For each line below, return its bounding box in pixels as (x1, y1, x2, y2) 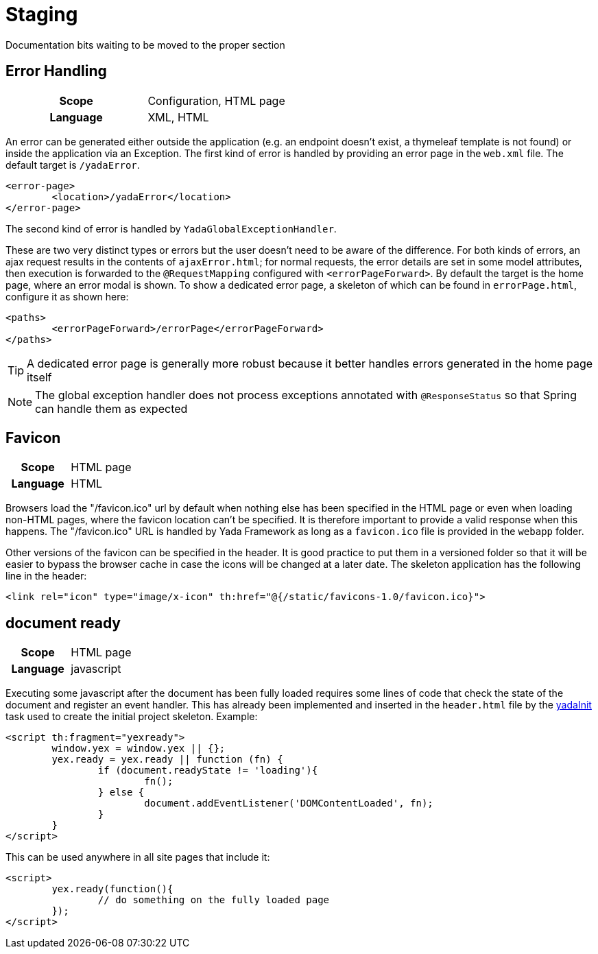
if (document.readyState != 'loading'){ (97, 765, 318, 776)
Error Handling (5, 62, 107, 80)
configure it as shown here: (5, 290, 129, 302)
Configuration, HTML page (147, 93, 285, 108)
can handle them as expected (35, 401, 188, 416)
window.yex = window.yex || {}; (51, 743, 226, 754)
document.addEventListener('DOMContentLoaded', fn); (144, 798, 433, 809)
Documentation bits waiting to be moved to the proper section (5, 38, 285, 51)
